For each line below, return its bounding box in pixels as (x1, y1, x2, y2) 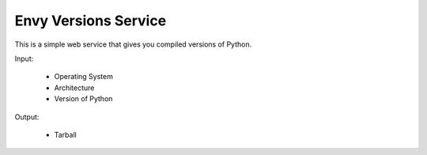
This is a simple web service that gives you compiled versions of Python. (14, 40, 252, 49)
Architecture (54, 83, 95, 93)
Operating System (54, 72, 114, 81)
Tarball (54, 130, 77, 139)
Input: (14, 54, 34, 63)
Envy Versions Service (14, 12, 167, 29)
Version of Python (54, 94, 113, 104)
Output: (14, 112, 40, 122)
